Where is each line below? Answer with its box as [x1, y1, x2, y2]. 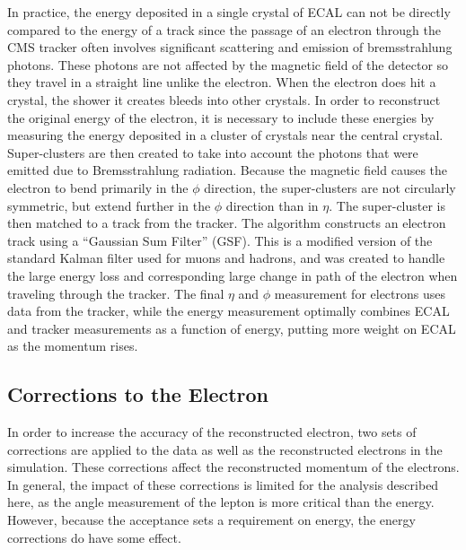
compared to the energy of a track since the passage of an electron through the [7, 20, 441, 39]
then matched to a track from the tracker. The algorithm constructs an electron [7, 214, 446, 232]
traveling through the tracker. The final [7, 284, 224, 302]
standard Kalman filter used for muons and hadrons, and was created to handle [7, 249, 445, 267]
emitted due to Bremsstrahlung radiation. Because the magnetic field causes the [7, 161, 448, 179]
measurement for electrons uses [274, 284, 446, 302]
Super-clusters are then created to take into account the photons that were [7, 143, 418, 162]
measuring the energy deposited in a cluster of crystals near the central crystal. [7, 126, 444, 144]
